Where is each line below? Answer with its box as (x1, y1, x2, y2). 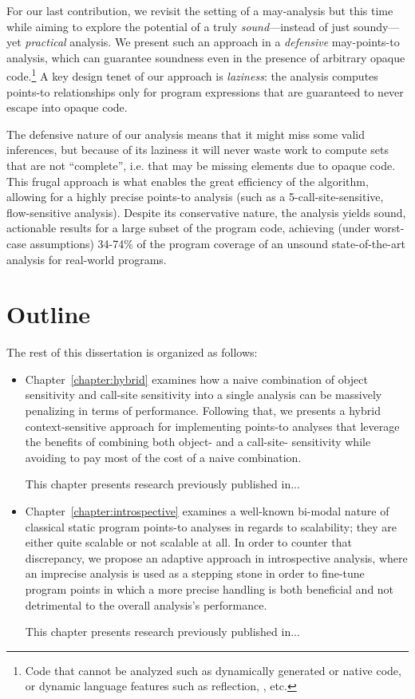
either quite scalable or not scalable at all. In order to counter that (25, 534, 352, 551)
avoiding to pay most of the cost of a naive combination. (25, 448, 302, 465)
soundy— (354, 18, 400, 34)
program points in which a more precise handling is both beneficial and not (25, 581, 394, 597)
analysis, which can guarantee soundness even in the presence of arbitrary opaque (6, 49, 405, 65)
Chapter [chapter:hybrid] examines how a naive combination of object (25, 370, 368, 387)
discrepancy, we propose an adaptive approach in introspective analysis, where (25, 549, 408, 566)
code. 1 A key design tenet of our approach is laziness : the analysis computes (6, 65, 378, 85)
